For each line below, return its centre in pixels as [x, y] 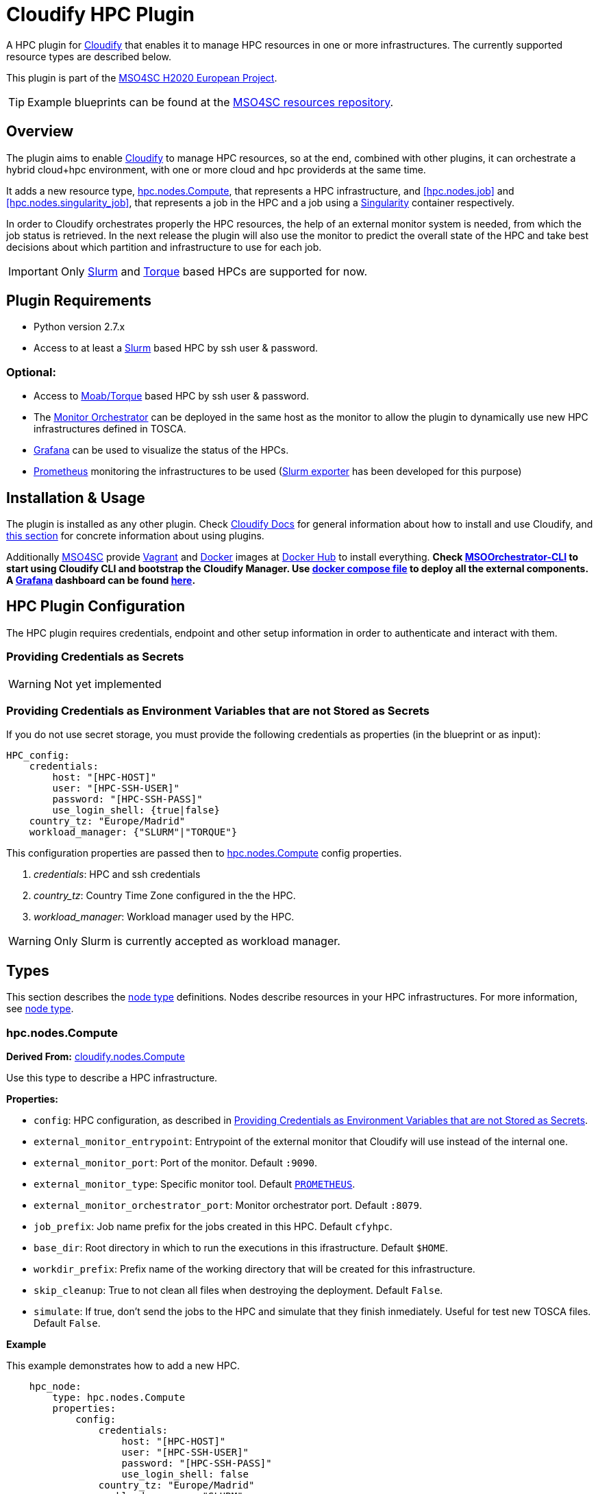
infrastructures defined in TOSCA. [110, 429]
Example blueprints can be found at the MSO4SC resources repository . [211, 102]
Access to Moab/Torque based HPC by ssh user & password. [172, 396]
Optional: [31, 372]
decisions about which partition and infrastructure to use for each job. [164, 247]
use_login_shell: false [185, 1474]
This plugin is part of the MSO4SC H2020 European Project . [142, 77]
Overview [40, 132]
